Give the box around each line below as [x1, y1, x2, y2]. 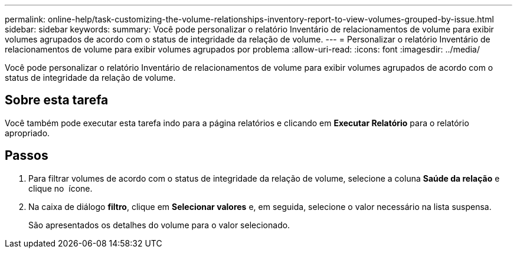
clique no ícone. [28, 183, 93, 193]
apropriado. [5, 127, 50, 138]
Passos [5, 148, 48, 163]
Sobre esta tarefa [5, 93, 109, 108]
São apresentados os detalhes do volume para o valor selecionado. [28, 219, 290, 230]
